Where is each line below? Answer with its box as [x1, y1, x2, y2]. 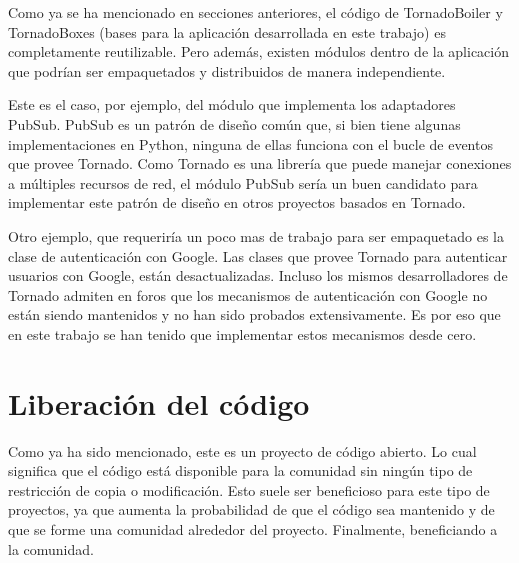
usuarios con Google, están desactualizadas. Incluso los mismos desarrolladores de [8, 265, 508, 286]
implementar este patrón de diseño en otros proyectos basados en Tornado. [8, 192, 466, 213]
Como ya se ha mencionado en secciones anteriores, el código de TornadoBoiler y [8, 2, 503, 22]
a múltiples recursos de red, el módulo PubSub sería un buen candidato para [8, 172, 478, 193]
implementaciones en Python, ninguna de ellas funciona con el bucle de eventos [8, 133, 493, 154]
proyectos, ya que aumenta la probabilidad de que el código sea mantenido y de [8, 499, 495, 520]
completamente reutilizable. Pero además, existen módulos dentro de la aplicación [8, 41, 510, 62]
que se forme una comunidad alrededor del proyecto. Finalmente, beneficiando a [8, 519, 498, 539]
